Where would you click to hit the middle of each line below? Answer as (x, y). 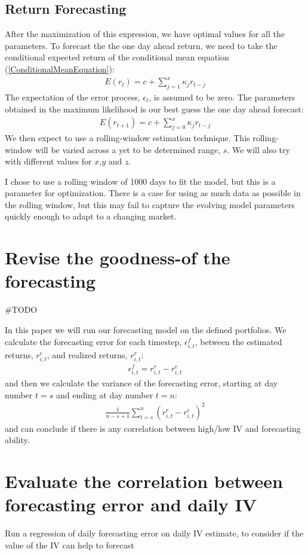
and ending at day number (104, 394)
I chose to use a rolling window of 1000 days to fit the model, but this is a (140, 181)
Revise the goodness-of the (118, 257)
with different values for (48, 161)
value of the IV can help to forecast (70, 545)
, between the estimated (238, 341)
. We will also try (258, 149)
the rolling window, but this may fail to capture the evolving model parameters (150, 204)
